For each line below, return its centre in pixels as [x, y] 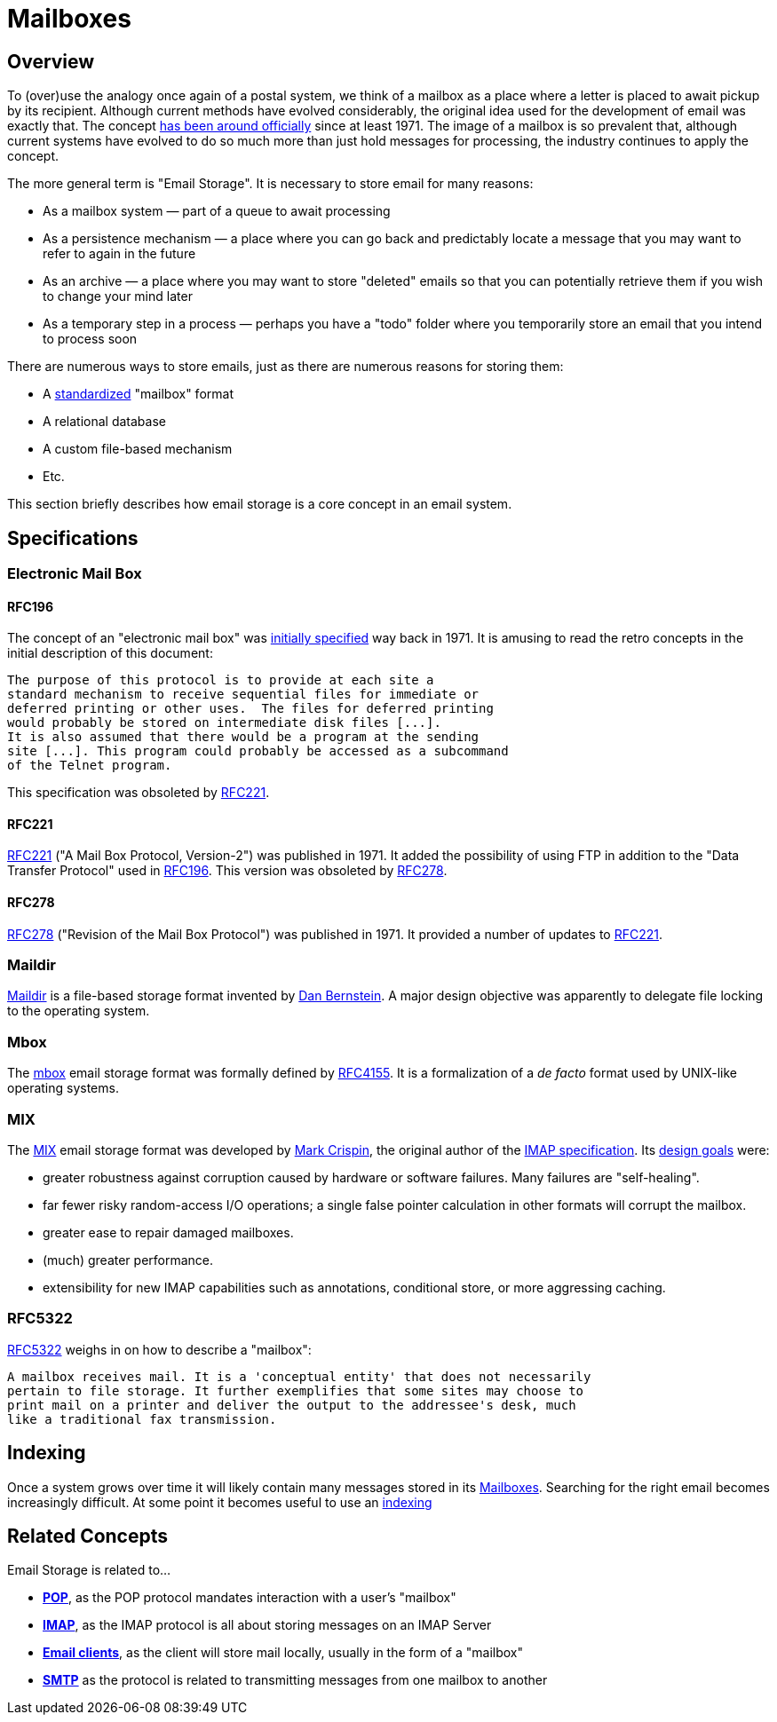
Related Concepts [88, 1536]
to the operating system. [79, 1011]
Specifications [73, 538]
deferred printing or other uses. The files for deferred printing [250, 709]
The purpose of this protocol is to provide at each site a [221, 680]
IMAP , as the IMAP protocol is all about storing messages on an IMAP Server [267, 1625]
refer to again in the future [119, 254]
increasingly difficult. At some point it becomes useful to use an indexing [220, 1502]
